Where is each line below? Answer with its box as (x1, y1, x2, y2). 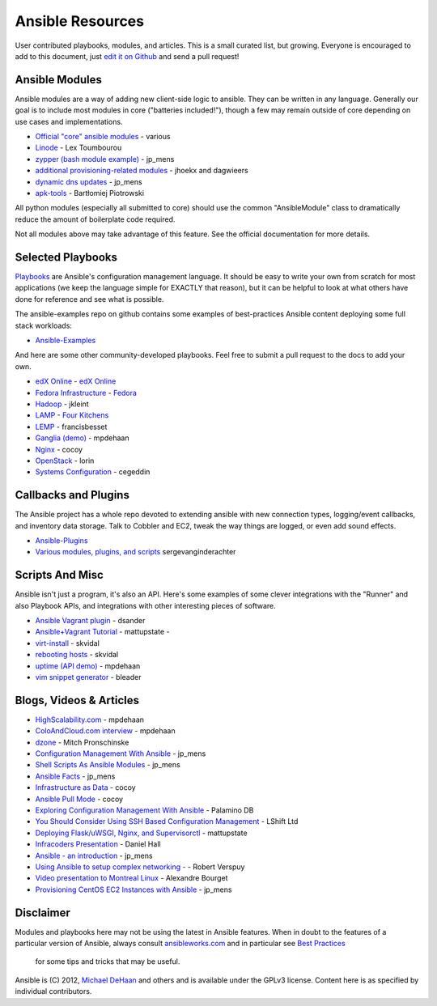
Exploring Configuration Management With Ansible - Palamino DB (35, 805, 254, 815)
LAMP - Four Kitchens (35, 410, 109, 420)
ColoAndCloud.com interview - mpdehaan (35, 726, 176, 736)
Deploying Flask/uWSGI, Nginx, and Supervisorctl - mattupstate (35, 828, 248, 838)
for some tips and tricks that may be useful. (35, 957, 180, 966)
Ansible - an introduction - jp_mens (35, 851, 153, 860)
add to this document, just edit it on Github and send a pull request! (15, 51, 240, 61)
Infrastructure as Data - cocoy (35, 783, 137, 792)
